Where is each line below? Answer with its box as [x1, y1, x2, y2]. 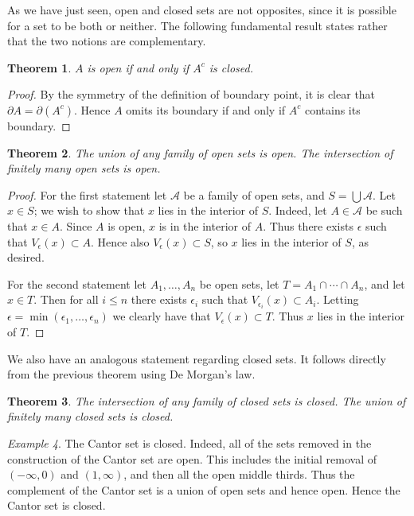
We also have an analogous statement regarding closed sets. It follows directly [7, 350, 386, 367]
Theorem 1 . [7, 59, 72, 76]
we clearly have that [112, 308, 211, 324]
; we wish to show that [33, 202, 145, 219]
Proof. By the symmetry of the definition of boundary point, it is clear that [7, 86, 376, 103]
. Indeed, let [268, 202, 327, 219]
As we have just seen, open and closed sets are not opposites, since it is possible [7, 2, 396, 17]
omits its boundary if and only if [126, 101, 286, 118]
